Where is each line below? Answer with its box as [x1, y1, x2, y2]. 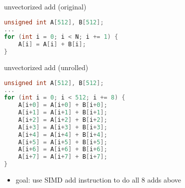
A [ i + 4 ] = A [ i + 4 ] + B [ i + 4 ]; [18, 131, 107, 138]
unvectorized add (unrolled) [4, 62, 89, 72]
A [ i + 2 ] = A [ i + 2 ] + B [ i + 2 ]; [18, 116, 107, 123]
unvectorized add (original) [4, 1, 87, 11]
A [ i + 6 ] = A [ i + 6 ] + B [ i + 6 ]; [18, 146, 107, 153]
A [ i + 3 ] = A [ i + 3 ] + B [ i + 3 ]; [18, 123, 107, 131]
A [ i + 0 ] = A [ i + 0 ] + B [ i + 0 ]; [18, 101, 107, 109]
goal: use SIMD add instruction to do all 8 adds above [15, 175, 182, 185]
